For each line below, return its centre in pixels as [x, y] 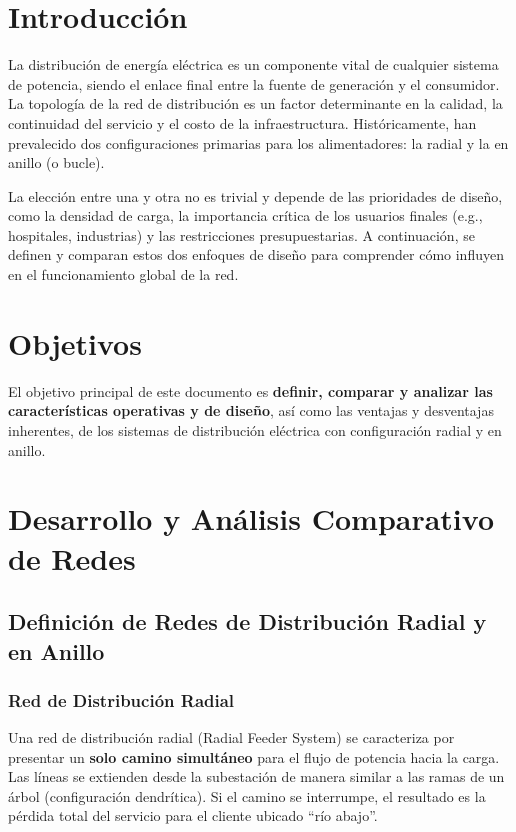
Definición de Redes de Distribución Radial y [247, 621]
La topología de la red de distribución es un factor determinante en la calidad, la [255, 103]
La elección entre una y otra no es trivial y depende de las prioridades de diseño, [255, 195]
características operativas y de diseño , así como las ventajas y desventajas [251, 410]
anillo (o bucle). [56, 162]
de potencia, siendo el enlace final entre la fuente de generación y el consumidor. [254, 83]
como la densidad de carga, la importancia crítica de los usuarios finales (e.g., [245, 215]
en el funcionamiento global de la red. [123, 274]
